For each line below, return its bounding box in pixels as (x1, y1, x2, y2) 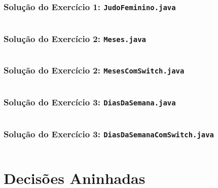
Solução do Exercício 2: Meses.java (4, 32, 146, 45)
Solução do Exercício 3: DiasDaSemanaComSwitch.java (4, 128, 214, 140)
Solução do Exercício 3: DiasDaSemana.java (4, 96, 176, 108)
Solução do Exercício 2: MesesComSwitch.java (4, 64, 185, 77)
